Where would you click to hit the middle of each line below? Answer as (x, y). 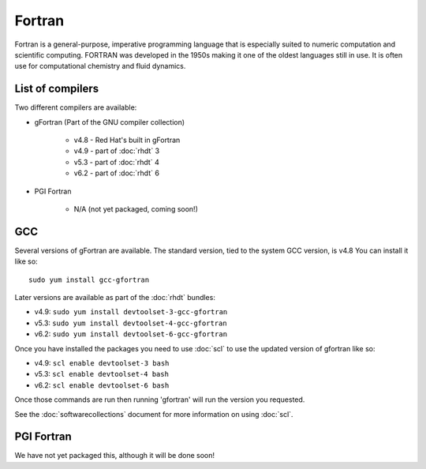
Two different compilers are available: (76, 107)
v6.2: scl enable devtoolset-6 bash (102, 385)
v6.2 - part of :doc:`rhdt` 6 (116, 173)
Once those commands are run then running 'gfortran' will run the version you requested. (160, 400)
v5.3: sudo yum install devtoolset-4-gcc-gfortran (131, 323)
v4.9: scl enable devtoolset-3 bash (102, 363)
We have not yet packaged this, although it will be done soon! (115, 456)
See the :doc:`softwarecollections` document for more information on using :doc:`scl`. (154, 414)
